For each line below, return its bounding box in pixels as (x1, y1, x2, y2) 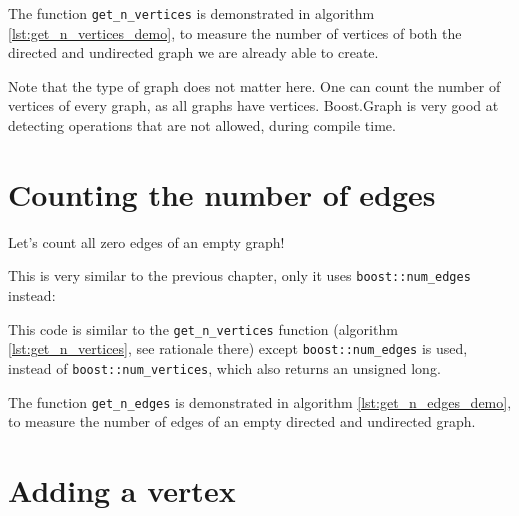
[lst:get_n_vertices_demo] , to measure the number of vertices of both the (8, 22, 462, 43)
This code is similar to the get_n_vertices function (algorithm (8, 318, 398, 339)
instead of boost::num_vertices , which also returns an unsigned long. (8, 357, 441, 378)
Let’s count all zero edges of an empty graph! (8, 231, 285, 252)
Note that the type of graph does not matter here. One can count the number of (8, 75, 501, 96)
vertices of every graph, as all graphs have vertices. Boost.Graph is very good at (8, 95, 499, 116)
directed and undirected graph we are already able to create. (8, 42, 379, 63)
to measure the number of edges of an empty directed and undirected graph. (8, 411, 476, 432)
